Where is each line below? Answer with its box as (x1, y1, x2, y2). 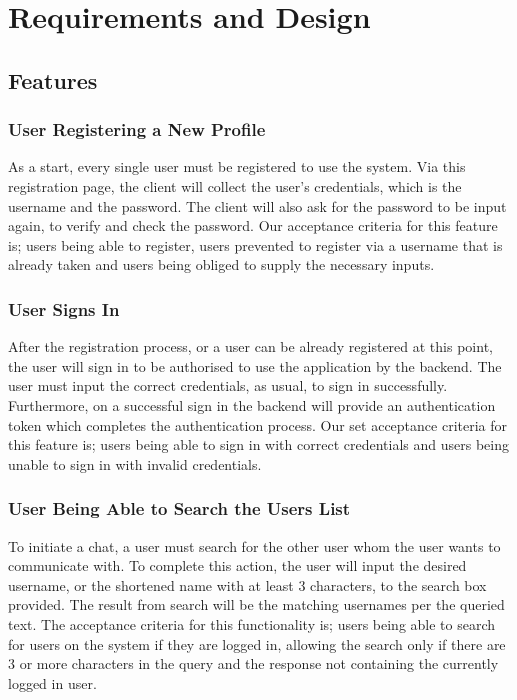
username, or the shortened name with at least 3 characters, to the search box (8, 574, 487, 595)
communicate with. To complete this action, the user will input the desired (8, 555, 467, 576)
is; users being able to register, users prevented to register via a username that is (8, 234, 503, 255)
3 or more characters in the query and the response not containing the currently (8, 653, 499, 674)
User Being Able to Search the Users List (8, 496, 351, 521)
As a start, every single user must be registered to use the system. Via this (8, 156, 466, 177)
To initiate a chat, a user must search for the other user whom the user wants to (8, 535, 501, 556)
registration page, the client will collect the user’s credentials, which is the (8, 175, 462, 196)
